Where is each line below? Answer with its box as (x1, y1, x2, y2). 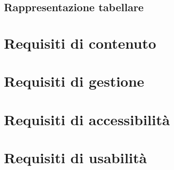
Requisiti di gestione (4, 71, 144, 91)
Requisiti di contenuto (4, 33, 156, 53)
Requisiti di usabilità (4, 148, 147, 168)
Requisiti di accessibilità (4, 109, 170, 129)
